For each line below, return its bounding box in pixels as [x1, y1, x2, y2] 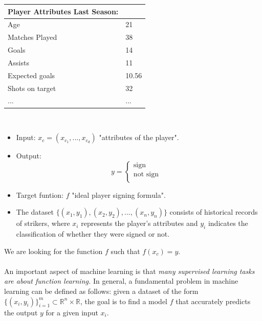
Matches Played [8, 32, 57, 42]
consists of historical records [169, 207, 258, 217]
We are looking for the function [4, 245, 103, 256]
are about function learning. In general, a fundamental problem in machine [4, 276, 238, 286]
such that [111, 245, 140, 256]
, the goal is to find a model [80, 295, 167, 306]
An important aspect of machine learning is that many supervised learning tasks [4, 265, 255, 276]
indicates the [208, 218, 248, 228]
